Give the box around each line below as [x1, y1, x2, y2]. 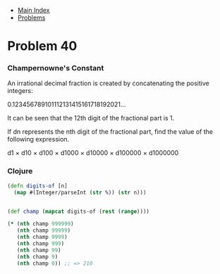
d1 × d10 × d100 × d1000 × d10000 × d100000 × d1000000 [7, 149, 179, 157]
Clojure [7, 166, 33, 176]
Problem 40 [7, 38, 78, 54]
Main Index [17, 6, 50, 14]
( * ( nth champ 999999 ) [7, 220, 74, 228]
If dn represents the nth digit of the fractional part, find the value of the [7, 127, 214, 136]
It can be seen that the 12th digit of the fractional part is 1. [7, 114, 175, 123]
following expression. [7, 135, 69, 144]
